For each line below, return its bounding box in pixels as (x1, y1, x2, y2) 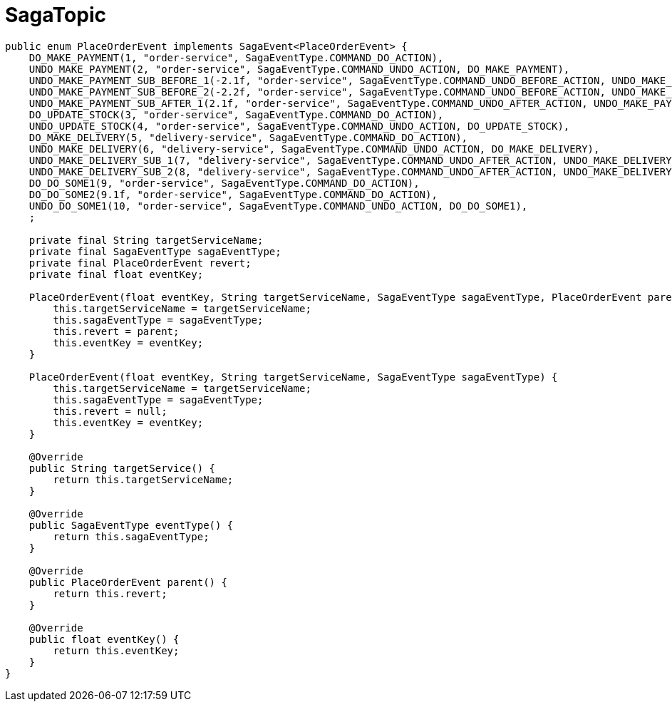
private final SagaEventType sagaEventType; (29, 245, 281, 257)
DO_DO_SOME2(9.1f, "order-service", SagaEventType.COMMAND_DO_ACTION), (29, 188, 438, 200)
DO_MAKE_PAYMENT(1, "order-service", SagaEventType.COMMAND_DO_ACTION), (29, 51, 444, 63)
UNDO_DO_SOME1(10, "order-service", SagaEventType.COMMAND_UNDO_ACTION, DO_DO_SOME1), (29, 200, 528, 212)
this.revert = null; (53, 405, 167, 417)
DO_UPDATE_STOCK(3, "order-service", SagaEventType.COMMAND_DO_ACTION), (29, 108, 444, 120)
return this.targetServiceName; (53, 473, 234, 485)
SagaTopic (5, 3, 106, 27)
